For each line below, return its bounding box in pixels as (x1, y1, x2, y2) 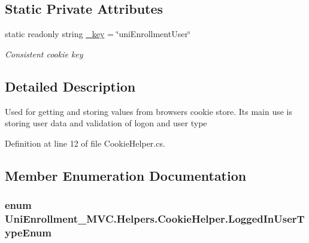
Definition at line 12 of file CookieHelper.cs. (5, 136, 165, 149)
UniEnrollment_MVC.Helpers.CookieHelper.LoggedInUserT (5, 211, 305, 226)
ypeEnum (5, 224, 51, 239)
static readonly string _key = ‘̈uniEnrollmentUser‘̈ (5, 28, 190, 40)
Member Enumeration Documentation (5, 166, 247, 184)
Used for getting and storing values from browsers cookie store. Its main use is (5, 105, 292, 117)
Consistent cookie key (5, 47, 83, 60)
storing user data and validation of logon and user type (5, 117, 207, 129)
